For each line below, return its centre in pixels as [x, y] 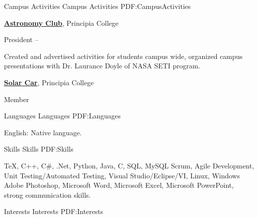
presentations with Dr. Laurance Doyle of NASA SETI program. [102, 66]
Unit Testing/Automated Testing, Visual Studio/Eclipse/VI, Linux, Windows [122, 175]
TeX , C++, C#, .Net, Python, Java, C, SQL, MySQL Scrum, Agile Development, [129, 165]
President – [21, 39]
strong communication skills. [47, 194]
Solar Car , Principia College [49, 82]
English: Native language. [43, 132]
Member [17, 99]
